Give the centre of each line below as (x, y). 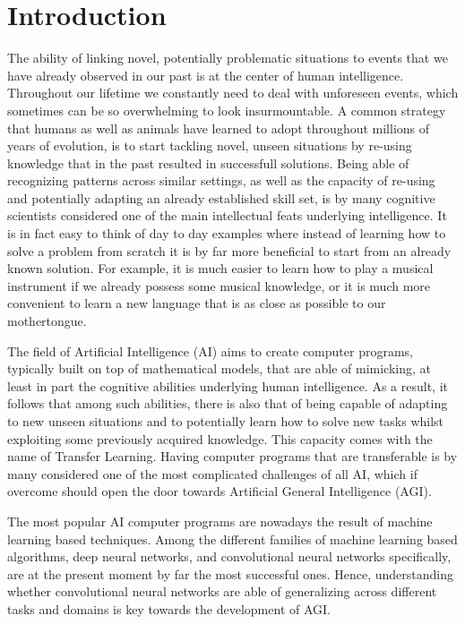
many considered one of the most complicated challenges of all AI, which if (212, 473)
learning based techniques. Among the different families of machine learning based (232, 539)
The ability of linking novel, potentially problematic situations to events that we (228, 58)
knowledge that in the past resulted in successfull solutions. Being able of (208, 162)
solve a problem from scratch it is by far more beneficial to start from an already (229, 250)
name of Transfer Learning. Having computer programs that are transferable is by (232, 456)
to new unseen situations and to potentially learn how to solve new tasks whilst (226, 421)
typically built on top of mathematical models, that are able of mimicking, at (220, 368)
